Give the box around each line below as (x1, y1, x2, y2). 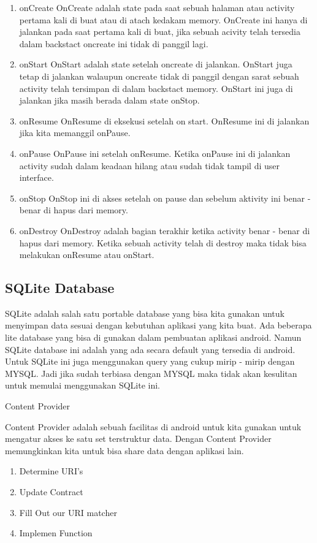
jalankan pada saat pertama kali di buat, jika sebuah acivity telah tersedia (19, 25, 300, 38)
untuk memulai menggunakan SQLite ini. (5, 379, 161, 392)
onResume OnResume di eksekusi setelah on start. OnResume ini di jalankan (19, 114, 310, 127)
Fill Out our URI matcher (19, 506, 117, 518)
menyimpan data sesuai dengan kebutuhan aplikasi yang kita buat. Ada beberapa (5, 319, 312, 332)
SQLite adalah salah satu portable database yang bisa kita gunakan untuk (5, 306, 285, 319)
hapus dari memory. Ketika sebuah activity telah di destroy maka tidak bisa (19, 236, 307, 249)
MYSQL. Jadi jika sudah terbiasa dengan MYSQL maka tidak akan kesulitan (5, 366, 297, 379)
